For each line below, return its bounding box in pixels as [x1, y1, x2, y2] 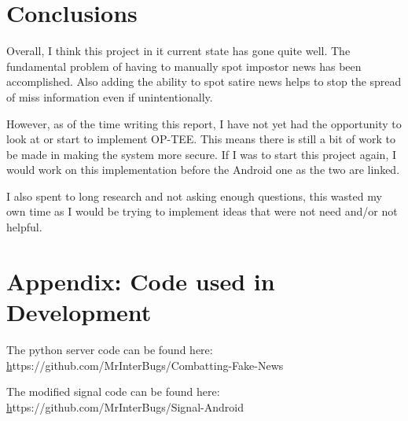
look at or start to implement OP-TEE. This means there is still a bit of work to [6, 131, 395, 147]
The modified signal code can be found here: [6, 383, 220, 400]
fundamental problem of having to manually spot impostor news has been [6, 57, 362, 74]
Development [6, 296, 152, 328]
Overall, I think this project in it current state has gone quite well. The [6, 42, 351, 59]
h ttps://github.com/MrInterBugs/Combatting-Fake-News [6, 356, 284, 373]
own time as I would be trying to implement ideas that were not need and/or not [6, 203, 398, 220]
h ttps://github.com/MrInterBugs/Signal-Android [6, 398, 244, 415]
